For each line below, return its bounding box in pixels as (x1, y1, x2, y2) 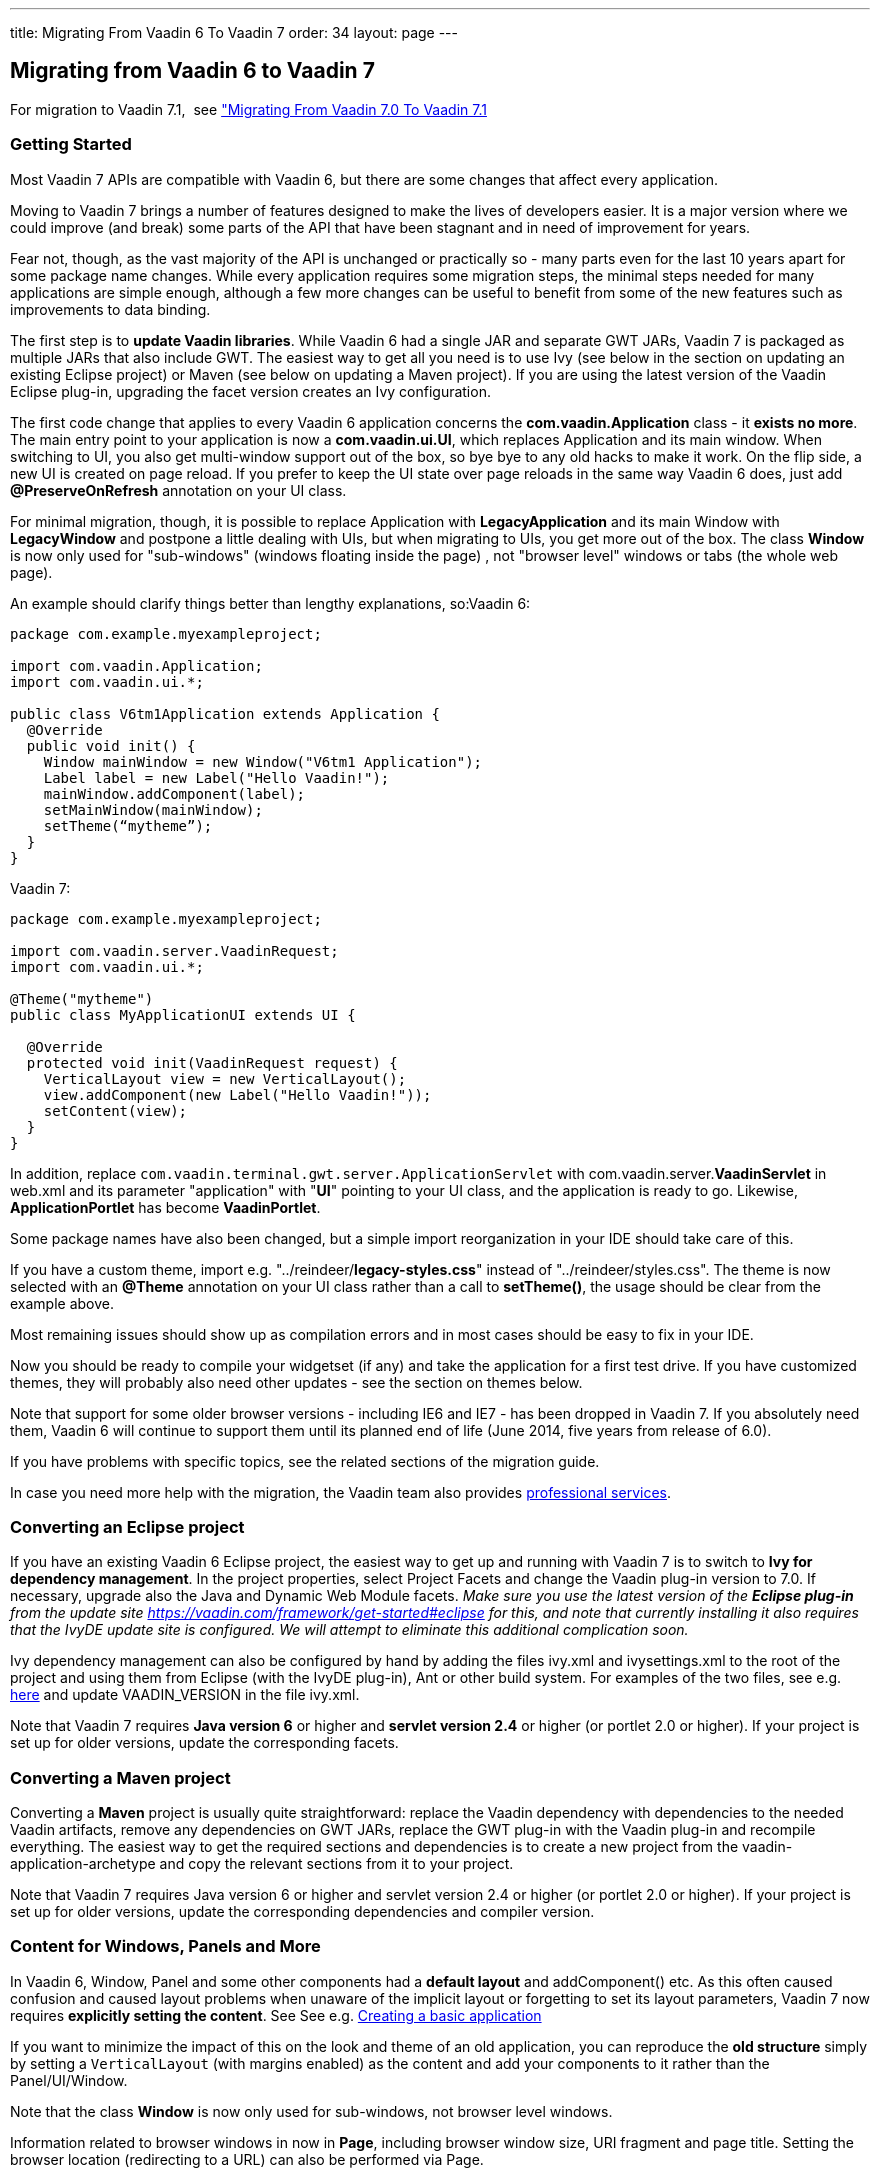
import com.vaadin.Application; (10, 657, 263, 674)
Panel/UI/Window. (10, 2071, 128, 2089)
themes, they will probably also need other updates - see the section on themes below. (10, 1373, 583, 1391)
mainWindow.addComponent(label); (43, 785, 306, 802)
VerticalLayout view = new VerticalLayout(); (43, 1070, 407, 1087)
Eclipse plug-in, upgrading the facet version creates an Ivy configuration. (10, 382, 491, 400)
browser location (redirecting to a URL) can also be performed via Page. (10, 2150, 484, 2168)
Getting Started (10, 134, 132, 155)
